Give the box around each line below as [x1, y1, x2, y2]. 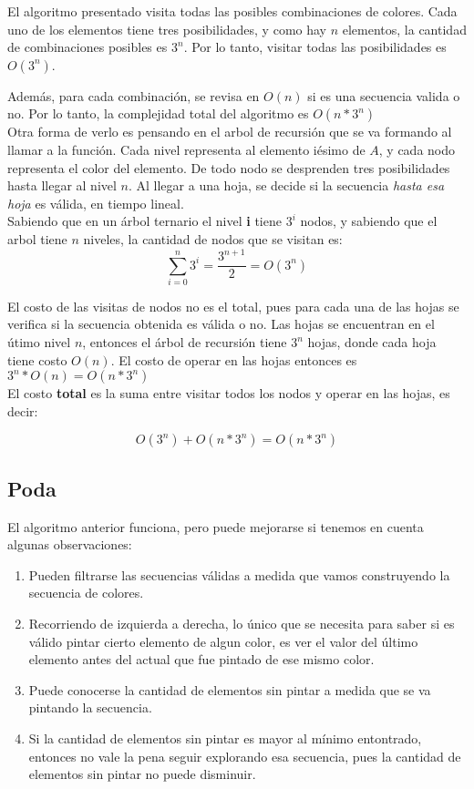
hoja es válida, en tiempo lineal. [7, 193, 184, 212]
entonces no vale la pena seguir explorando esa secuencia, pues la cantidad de [28, 746, 461, 765]
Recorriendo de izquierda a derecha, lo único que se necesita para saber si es [28, 613, 455, 632]
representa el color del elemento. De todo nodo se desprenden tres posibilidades [7, 158, 450, 177]
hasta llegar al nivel [7, 176, 117, 195]
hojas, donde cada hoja [307, 333, 437, 352]
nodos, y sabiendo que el [300, 211, 438, 231]
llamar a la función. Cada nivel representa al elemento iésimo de [7, 139, 366, 159]
